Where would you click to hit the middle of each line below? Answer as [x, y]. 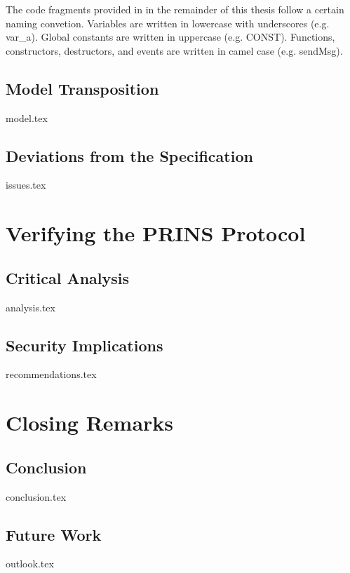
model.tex [27, 117]
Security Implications [85, 345]
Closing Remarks [90, 423]
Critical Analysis [68, 277]
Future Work [54, 534]
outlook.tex [30, 564]
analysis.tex [31, 307]
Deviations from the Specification [129, 155]
